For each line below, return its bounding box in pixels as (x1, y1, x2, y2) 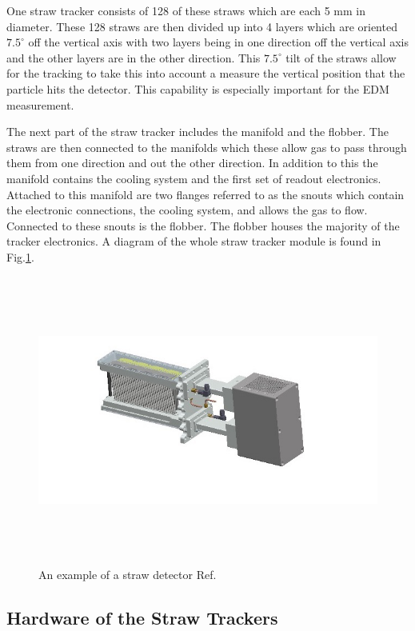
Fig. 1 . (6, 248, 34, 265)
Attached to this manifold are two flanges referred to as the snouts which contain (6, 186, 405, 202)
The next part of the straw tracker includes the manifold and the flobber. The (6, 123, 389, 140)
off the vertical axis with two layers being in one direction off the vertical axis (28, 34, 409, 50)
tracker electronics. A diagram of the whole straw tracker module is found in (6, 233, 381, 250)
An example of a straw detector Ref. (38, 566, 217, 583)
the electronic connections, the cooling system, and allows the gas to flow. (6, 202, 368, 218)
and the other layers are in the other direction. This (6, 49, 261, 66)
